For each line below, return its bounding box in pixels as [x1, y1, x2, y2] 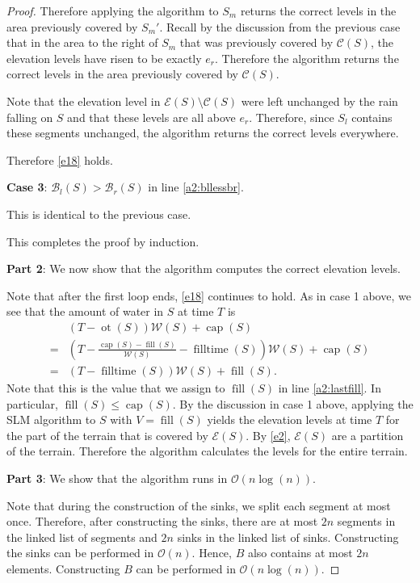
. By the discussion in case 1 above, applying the [172, 395, 414, 412]
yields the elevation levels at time [207, 411, 372, 428]
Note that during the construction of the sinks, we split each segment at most [6, 497, 391, 514]
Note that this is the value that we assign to [6, 380, 225, 396]
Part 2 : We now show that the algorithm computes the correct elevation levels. [6, 260, 401, 277]
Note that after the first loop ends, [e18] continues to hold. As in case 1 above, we [6, 287, 411, 304]
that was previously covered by [179, 34, 334, 51]
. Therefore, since [249, 108, 334, 125]
